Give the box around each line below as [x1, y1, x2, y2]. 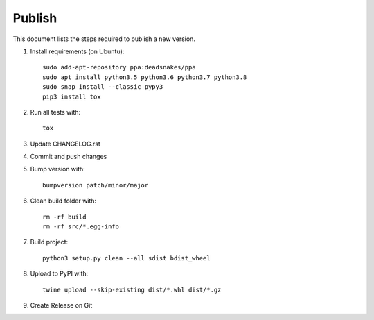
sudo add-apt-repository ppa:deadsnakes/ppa [42, 63, 197, 71]
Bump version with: [30, 165, 86, 174]
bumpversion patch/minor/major [42, 181, 149, 189]
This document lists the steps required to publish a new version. [12, 35, 195, 43]
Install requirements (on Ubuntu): [30, 47, 125, 56]
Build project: [30, 238, 69, 246]
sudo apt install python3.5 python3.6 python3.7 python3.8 [42, 73, 247, 81]
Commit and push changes [30, 153, 107, 161]
